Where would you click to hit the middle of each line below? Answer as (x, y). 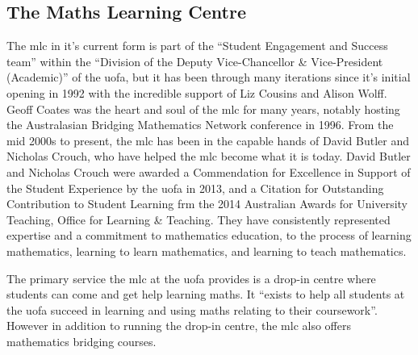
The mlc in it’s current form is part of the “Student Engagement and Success (197, 46)
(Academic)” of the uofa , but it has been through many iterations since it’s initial (209, 77)
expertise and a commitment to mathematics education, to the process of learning (209, 235)
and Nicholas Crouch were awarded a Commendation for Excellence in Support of (209, 171)
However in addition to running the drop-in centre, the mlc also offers (179, 326)
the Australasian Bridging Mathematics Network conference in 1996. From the (200, 125)
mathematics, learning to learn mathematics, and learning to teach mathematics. (207, 251)
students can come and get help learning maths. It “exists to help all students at (206, 294)
